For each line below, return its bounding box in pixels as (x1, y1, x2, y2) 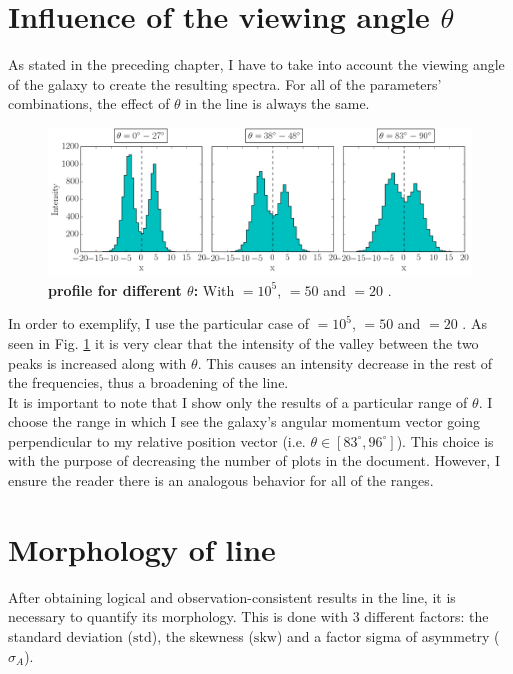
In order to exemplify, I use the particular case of (8, 313, 309, 334)
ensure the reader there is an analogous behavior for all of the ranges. (8, 470, 434, 491)
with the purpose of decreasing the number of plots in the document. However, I (8, 450, 500, 471)
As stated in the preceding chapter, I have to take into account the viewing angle (8, 54, 505, 75)
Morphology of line (8, 528, 276, 569)
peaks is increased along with (8, 352, 187, 373)
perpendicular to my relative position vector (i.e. (8, 430, 306, 451)
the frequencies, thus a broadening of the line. (8, 372, 289, 393)
